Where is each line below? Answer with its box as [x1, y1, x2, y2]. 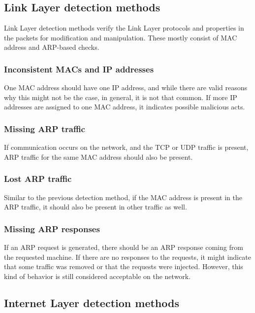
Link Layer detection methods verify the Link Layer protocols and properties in [4, 23, 244, 33]
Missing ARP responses [4, 222, 100, 235]
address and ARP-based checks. [4, 42, 99, 52]
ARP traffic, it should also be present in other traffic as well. [4, 202, 187, 212]
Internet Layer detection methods [4, 295, 179, 310]
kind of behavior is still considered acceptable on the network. [4, 271, 191, 281]
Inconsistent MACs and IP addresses [4, 63, 154, 75]
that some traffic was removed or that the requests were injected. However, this [4, 261, 243, 272]
